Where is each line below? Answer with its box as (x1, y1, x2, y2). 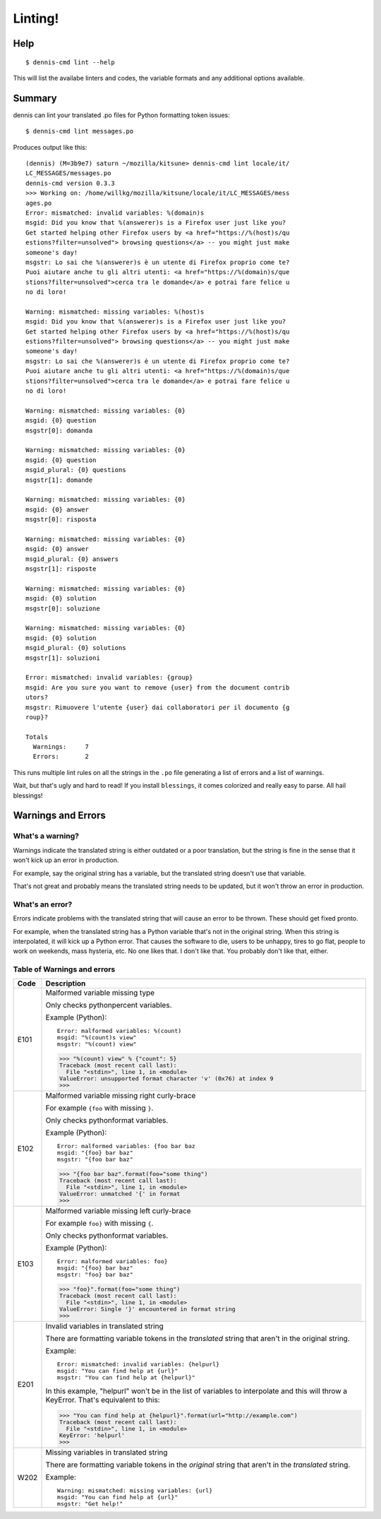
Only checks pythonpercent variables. (45, 1000, 172, 1010)
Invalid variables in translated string (45, 1321, 164, 1331)
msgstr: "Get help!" (56, 1500, 123, 1508)
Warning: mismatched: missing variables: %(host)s (25, 307, 205, 316)
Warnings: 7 (32, 743, 90, 751)
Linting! (13, 11, 59, 26)
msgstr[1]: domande (25, 475, 93, 484)
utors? (25, 693, 49, 702)
